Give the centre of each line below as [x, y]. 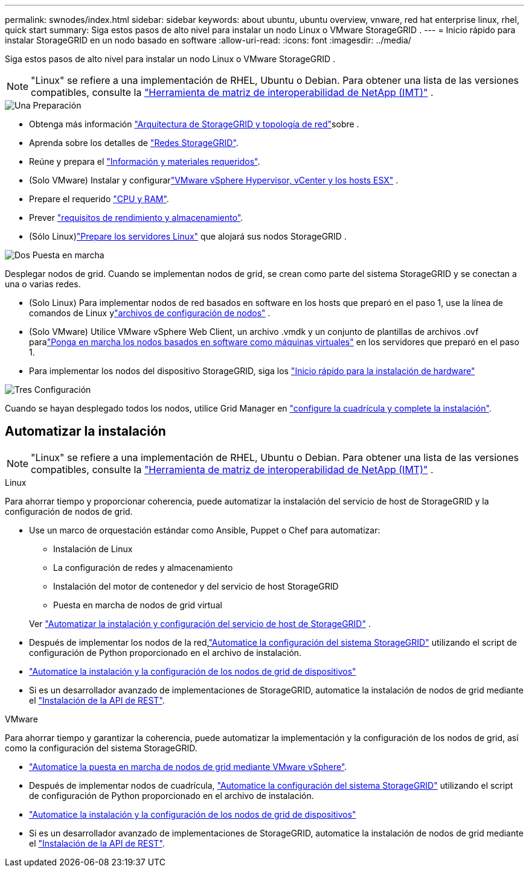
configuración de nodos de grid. [69, 511]
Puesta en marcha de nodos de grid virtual [138, 605]
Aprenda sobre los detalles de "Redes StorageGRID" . [134, 143]
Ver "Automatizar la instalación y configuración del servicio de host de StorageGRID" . [200, 623]
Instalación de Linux [93, 549]
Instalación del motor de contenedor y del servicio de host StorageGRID [196, 586]
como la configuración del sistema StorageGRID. [101, 748]
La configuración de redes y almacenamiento [143, 567]
